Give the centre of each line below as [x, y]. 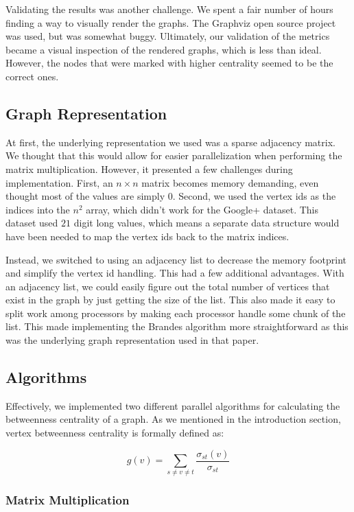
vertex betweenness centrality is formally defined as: [115, 433]
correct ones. [32, 76]
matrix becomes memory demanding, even [230, 182]
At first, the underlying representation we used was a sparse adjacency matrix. [170, 142]
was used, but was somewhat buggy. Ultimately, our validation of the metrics [168, 36]
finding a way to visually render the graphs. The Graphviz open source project [171, 22]
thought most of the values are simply [85, 196]
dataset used [32, 223]
